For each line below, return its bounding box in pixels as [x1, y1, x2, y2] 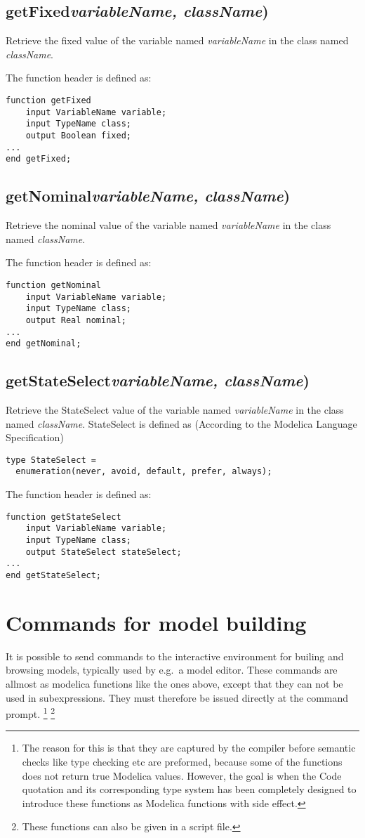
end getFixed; [6, 154, 72, 164]
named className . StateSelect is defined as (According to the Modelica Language [6, 416, 357, 431]
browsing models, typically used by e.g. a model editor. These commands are [6, 662, 338, 677]
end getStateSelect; [6, 570, 102, 581]
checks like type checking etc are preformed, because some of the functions [22, 754, 343, 769]
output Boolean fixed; [25, 130, 131, 140]
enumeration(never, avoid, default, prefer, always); [15, 466, 272, 477]
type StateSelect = [6, 454, 96, 465]
